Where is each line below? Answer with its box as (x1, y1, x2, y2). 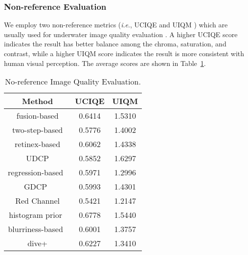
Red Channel (15, 195, 60, 207)
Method (22, 95, 53, 107)
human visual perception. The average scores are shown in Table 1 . (4, 58, 206, 68)
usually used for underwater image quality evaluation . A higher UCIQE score (4, 29, 238, 39)
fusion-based (16, 110, 59, 122)
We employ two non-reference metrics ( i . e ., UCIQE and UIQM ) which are (4, 20, 228, 30)
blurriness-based (8, 223, 63, 235)
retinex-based (15, 138, 61, 150)
